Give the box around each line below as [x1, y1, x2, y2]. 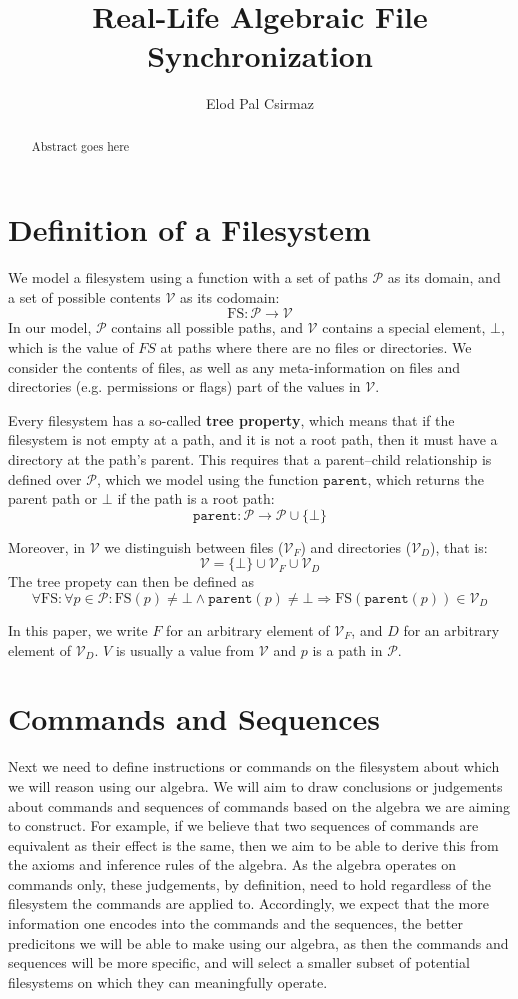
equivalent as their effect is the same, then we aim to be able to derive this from [8, 834, 499, 855]
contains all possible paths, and [111, 317, 303, 338]
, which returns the [367, 468, 484, 489]
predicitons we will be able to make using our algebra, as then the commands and [8, 932, 509, 953]
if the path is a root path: [117, 488, 275, 509]
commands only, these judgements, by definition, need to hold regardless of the [8, 873, 492, 894]
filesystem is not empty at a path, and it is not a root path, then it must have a [8, 429, 498, 450]
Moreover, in [8, 536, 86, 557]
